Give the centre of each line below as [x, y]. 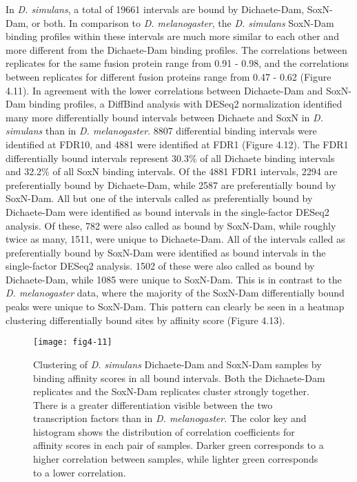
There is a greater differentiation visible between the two [153, 404]
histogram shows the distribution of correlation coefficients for [164, 431]
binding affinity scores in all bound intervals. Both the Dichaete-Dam [179, 378]
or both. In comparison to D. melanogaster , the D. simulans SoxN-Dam [183, 22]
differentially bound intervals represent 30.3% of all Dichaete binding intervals [170, 158]
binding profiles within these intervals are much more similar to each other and [172, 36]
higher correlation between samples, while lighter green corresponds [176, 459]
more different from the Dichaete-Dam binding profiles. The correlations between [176, 49]
